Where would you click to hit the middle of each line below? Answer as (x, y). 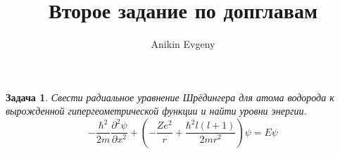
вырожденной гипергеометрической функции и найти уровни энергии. (156, 111)
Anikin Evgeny (183, 44)
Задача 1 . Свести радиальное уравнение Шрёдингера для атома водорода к (170, 97)
